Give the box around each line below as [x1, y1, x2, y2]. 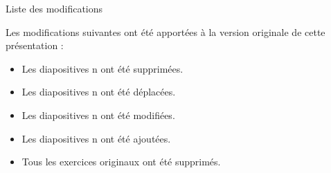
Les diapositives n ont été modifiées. [21, 107, 175, 122]
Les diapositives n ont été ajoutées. [21, 131, 171, 145]
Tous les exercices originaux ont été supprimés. [21, 154, 221, 169]
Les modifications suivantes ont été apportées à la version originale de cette [6, 24, 325, 39]
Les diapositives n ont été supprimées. [21, 61, 184, 75]
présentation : [6, 38, 64, 53]
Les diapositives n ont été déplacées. [21, 84, 176, 99]
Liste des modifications [6, 1, 103, 15]
